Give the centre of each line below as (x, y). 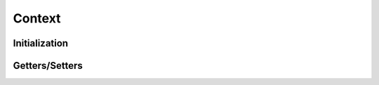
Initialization (41, 43)
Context (37, 18)
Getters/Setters (48, 66)
